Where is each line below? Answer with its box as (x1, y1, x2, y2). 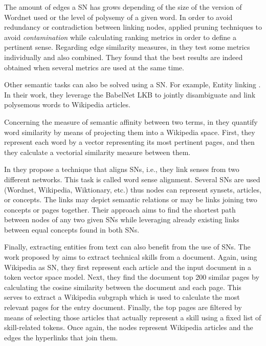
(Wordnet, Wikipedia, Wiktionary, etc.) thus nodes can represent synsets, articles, (4, 184, 261, 195)
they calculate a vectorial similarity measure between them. (4, 146, 191, 157)
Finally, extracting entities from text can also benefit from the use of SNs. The (4, 241, 251, 252)
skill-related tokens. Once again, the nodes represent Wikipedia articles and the (4, 322, 253, 333)
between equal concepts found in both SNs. (4, 224, 140, 235)
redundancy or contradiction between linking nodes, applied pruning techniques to (4, 22, 262, 32)
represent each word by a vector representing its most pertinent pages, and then (4, 137, 255, 147)
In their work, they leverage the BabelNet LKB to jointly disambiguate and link (4, 89, 256, 100)
